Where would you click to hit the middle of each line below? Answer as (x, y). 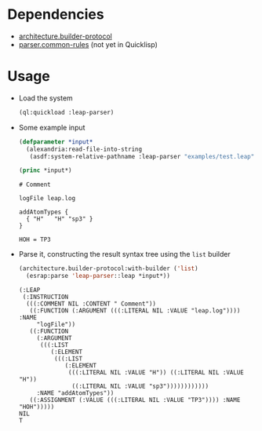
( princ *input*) (45, 170)
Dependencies (56, 15)
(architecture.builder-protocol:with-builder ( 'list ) (108, 268)
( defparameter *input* (56, 142)
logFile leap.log (47, 199)
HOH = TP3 (35, 240)
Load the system (46, 98)
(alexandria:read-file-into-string (84, 149)
